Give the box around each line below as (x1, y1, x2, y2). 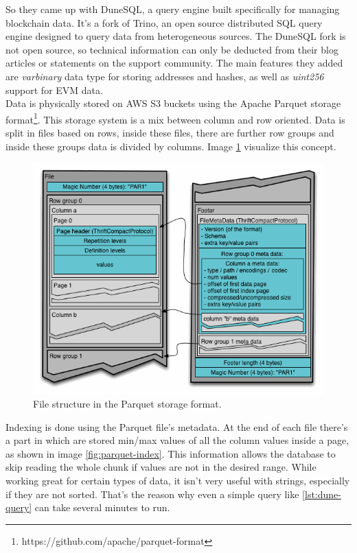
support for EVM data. (5, 82, 103, 97)
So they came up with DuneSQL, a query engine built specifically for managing (5, 2, 340, 16)
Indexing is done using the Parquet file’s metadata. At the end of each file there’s (5, 419, 348, 434)
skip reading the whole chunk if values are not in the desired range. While (5, 460, 316, 474)
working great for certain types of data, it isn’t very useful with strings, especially (5, 473, 350, 487)
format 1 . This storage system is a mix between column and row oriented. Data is (5, 110, 345, 126)
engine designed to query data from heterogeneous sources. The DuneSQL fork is (5, 29, 346, 43)
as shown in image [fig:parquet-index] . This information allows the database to (5, 446, 336, 460)
